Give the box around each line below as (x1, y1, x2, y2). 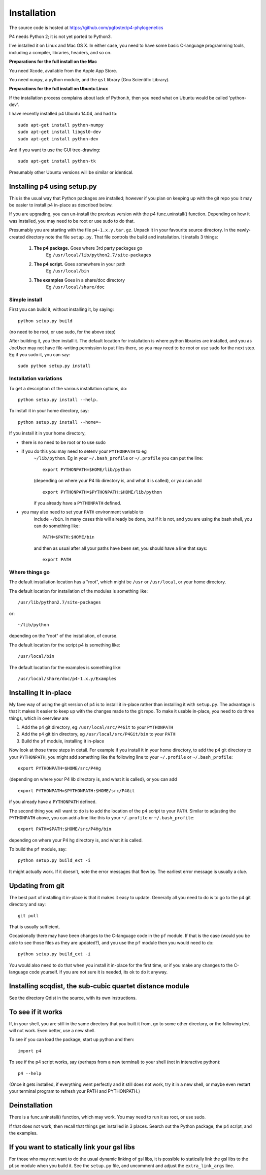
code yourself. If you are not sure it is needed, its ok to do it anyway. (29, 969, 168, 975)
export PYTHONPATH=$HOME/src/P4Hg (18, 765, 101, 771)
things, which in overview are (9, 715, 69, 721)
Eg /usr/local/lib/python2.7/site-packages (46, 252, 152, 258)
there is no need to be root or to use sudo (21, 439, 106, 445)
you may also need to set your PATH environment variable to (21, 509, 144, 515)
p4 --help (18, 1071, 41, 1076)
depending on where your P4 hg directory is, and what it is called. (9, 837, 143, 843)
